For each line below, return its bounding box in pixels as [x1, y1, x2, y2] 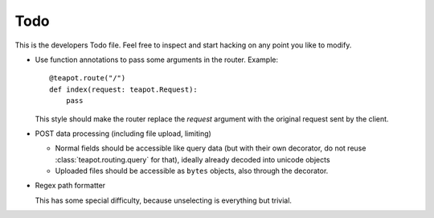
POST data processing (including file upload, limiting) [35, 129, 212, 138]
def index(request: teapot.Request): [49, 84, 199, 94]
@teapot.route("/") [49, 73, 126, 83]
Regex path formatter [35, 181, 106, 191]
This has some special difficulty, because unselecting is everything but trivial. [35, 195, 293, 205]
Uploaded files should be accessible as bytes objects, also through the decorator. [55, 166, 329, 176]
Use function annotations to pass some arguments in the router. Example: [35, 55, 279, 64]
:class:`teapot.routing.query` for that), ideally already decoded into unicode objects [55, 154, 330, 164]
